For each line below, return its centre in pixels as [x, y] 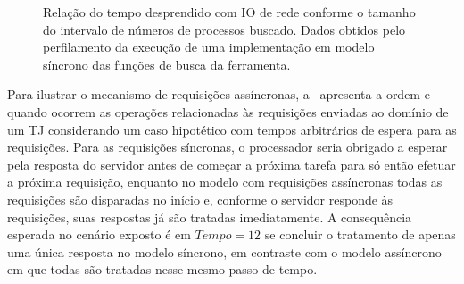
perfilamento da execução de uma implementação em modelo [209, 47]
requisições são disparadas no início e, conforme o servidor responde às [200, 199]
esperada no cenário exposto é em [99, 234]
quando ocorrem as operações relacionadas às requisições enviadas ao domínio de [228, 111]
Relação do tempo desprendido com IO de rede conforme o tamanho [229, 12]
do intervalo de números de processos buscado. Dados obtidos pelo [224, 29]
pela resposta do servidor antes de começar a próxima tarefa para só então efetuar [232, 164]
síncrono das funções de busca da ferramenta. [167, 64]
